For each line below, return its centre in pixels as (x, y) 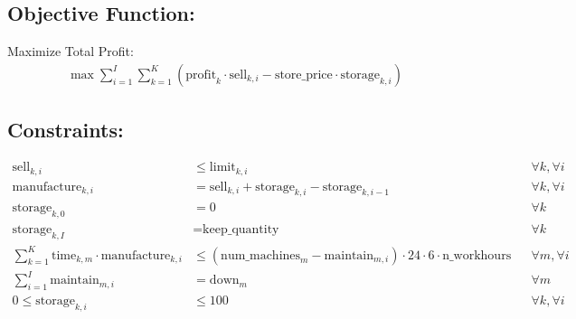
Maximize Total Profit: (71, 51)
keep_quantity (241, 230)
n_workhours (477, 255)
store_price (303, 75)
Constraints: (66, 130)
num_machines (261, 255)
